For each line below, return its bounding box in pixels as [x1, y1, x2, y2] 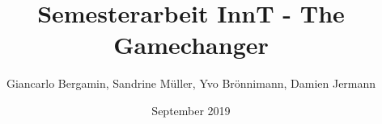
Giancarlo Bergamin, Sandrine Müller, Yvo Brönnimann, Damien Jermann [6, 75, 376, 92]
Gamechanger [113, 28, 269, 61]
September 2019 [151, 101, 231, 118]
